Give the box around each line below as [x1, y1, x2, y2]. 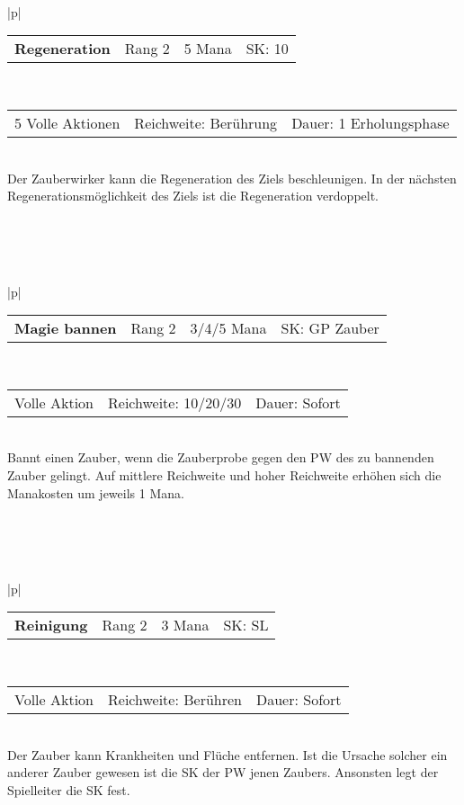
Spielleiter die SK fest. [7, 780, 130, 799]
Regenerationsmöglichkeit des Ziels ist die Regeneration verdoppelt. [7, 186, 379, 205]
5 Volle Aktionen [14, 112, 120, 133]
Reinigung [14, 614, 88, 636]
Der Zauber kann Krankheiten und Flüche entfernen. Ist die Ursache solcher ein [7, 745, 448, 764]
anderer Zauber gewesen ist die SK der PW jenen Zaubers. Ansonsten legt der [7, 763, 439, 782]
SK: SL [223, 614, 269, 636]
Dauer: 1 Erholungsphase [291, 112, 450, 133]
